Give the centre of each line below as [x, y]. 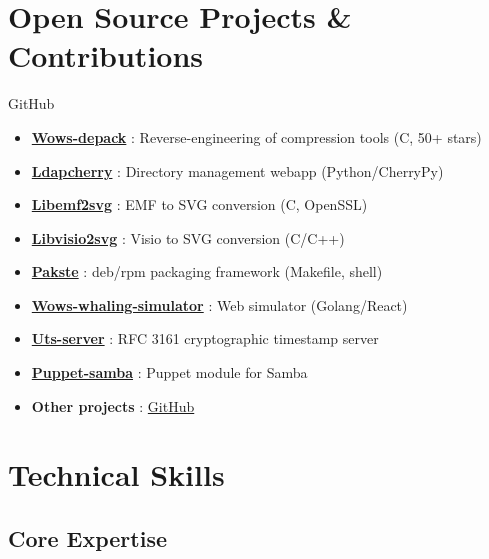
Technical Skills [116, 474]
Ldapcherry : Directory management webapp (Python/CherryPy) [237, 170]
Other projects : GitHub [113, 405]
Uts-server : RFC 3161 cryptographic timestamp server [205, 338]
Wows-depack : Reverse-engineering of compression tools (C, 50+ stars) [256, 136]
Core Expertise [88, 538]
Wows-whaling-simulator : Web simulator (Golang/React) [219, 304]
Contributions [106, 55]
